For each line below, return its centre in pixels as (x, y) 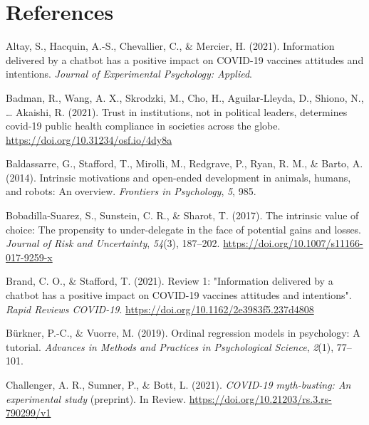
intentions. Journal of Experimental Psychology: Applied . (129, 74)
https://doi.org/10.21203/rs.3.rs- (260, 398)
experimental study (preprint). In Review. (96, 398)
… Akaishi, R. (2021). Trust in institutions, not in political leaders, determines (177, 111)
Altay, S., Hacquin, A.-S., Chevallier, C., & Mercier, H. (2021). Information (170, 46)
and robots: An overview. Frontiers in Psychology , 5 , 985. (131, 191)
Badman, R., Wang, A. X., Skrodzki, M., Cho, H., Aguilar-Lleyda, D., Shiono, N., (185, 97)
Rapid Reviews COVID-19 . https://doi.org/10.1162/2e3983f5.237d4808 (160, 309)
